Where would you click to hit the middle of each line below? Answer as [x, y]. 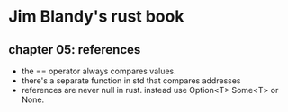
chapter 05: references [75, 50]
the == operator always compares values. [99, 71]
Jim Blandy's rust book [96, 17]
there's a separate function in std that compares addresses [131, 81]
